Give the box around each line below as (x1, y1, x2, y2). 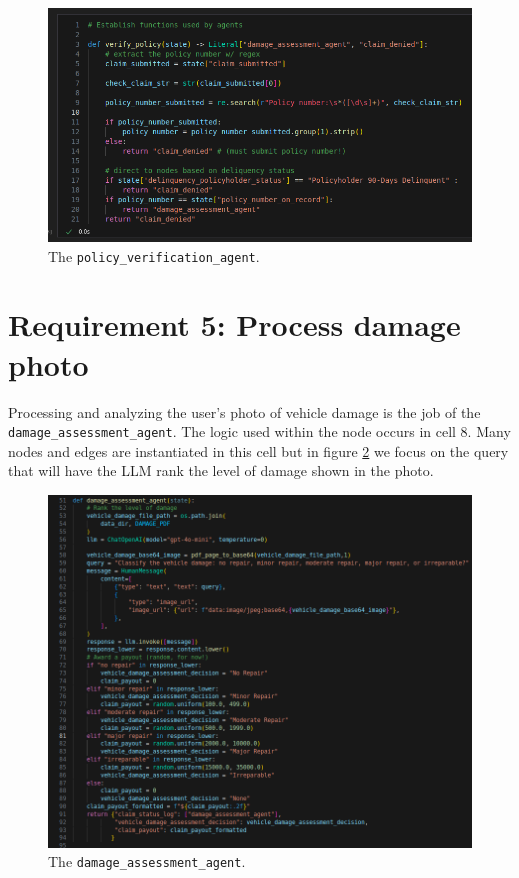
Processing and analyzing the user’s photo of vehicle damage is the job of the (8, 401, 481, 422)
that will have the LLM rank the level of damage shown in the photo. (8, 460, 434, 481)
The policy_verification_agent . (48, 245, 260, 266)
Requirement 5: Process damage (8, 304, 461, 345)
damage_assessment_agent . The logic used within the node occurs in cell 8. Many (8, 421, 511, 442)
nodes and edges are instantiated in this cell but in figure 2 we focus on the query (8, 440, 509, 461)
